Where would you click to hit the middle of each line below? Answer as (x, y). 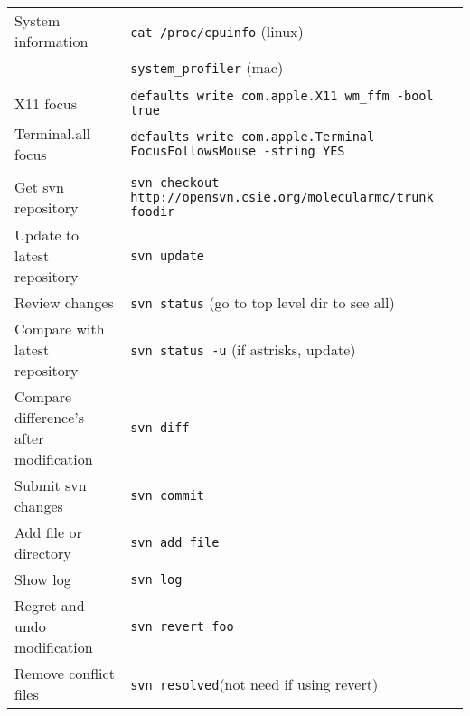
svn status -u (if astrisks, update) (243, 349)
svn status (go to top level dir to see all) (263, 302)
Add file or (48, 532)
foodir (153, 212)
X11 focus (46, 103)
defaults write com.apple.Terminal (253, 137)
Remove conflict (65, 673)
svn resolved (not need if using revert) (254, 683)
